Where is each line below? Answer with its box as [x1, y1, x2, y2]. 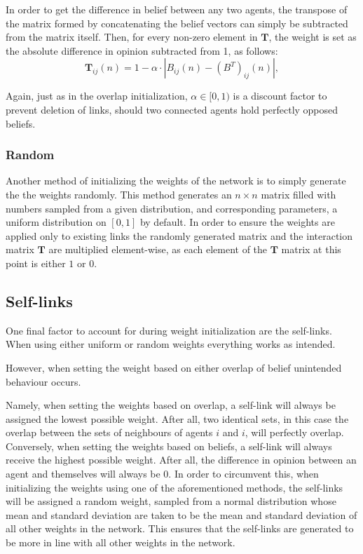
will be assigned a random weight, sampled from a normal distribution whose [6, 494, 336, 508]
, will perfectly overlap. [245, 425, 344, 440]
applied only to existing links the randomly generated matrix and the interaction [6, 228, 353, 243]
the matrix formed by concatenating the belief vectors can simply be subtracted [6, 15, 348, 30]
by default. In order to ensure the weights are [139, 215, 335, 229]
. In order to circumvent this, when [168, 466, 319, 481]
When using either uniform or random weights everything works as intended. [6, 337, 336, 351]
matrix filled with [261, 187, 336, 201]
